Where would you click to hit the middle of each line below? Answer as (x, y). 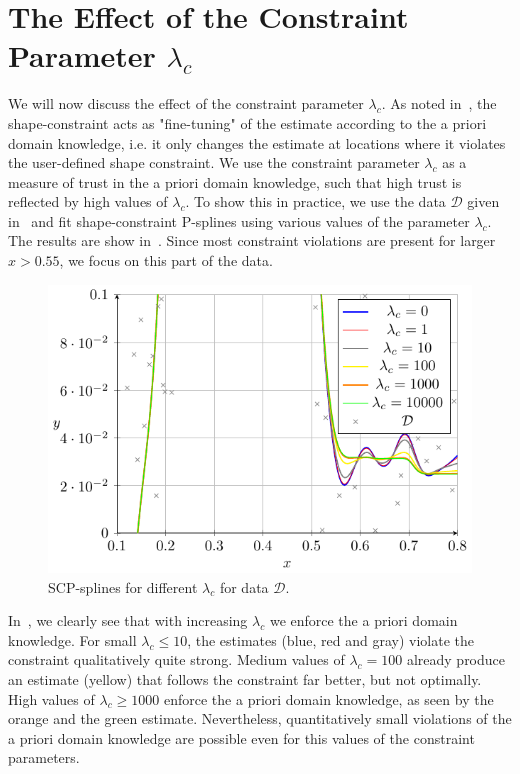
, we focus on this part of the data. (166, 260)
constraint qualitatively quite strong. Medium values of (176, 659)
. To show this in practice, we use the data (315, 201)
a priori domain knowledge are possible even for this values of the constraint (241, 737)
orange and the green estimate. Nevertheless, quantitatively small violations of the (260, 718)
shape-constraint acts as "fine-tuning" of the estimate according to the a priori (247, 122)
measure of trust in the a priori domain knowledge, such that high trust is (235, 181)
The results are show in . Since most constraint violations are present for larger (252, 240)
